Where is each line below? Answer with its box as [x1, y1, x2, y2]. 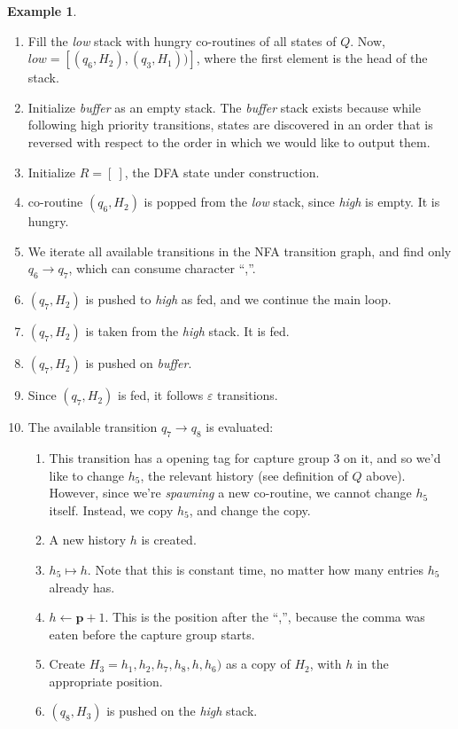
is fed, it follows [117, 386, 204, 404]
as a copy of [225, 655, 291, 673]
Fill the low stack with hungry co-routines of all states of [27, 31, 337, 50]
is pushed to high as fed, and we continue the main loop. [85, 290, 392, 309]
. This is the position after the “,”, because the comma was [105, 607, 425, 626]
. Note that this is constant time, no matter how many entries [87, 560, 423, 578]
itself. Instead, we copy [49, 500, 174, 519]
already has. [49, 577, 115, 596]
